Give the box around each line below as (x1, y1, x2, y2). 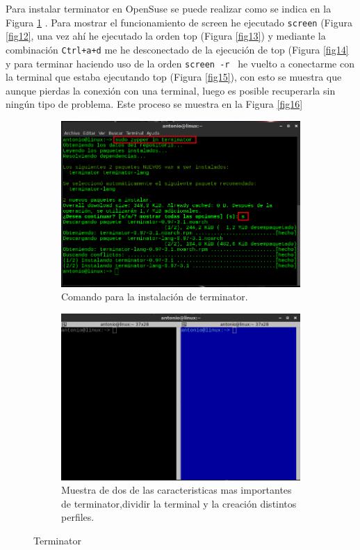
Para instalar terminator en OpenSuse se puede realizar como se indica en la (6, 1, 332, 15)
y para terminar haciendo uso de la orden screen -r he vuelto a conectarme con (6, 56, 354, 70)
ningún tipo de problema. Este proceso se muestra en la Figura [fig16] (6, 97, 303, 111)
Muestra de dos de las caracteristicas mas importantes (61, 483, 292, 497)
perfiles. (61, 510, 95, 524)
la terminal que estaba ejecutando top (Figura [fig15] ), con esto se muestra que (6, 70, 342, 84)
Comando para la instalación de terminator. (61, 289, 248, 304)
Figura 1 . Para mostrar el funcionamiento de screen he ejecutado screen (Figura (6, 15, 352, 29)
